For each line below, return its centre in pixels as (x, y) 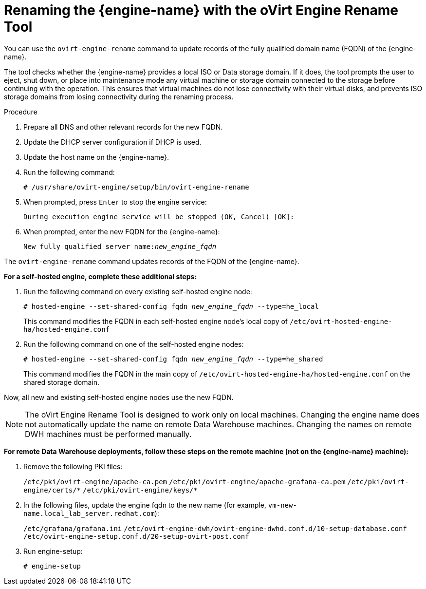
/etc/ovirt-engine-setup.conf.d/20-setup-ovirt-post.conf (136, 536)
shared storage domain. (62, 382)
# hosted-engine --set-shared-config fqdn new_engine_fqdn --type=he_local (171, 306)
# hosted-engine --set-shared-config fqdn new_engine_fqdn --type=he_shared (173, 359)
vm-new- (282, 505)
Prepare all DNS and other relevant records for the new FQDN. (123, 127)
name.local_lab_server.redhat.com (89, 513)
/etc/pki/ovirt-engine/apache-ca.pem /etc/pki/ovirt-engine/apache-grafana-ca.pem (185, 482)
